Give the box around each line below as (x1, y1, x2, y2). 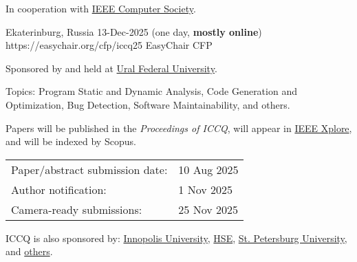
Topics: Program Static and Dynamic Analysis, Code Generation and (6, 84, 297, 98)
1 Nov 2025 (178, 181, 233, 197)
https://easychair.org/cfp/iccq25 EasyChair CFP (6, 38, 213, 52)
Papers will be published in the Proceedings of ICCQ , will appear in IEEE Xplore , (6, 120, 352, 135)
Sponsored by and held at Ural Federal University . (6, 61, 217, 75)
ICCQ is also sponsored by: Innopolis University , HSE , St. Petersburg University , (6, 230, 347, 245)
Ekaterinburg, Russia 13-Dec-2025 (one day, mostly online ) (6, 24, 262, 39)
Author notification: (11, 181, 107, 197)
